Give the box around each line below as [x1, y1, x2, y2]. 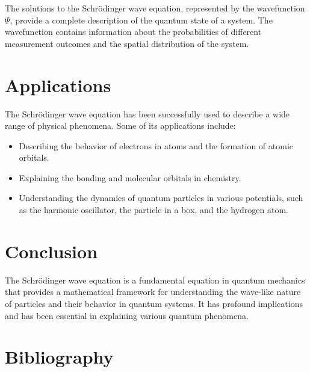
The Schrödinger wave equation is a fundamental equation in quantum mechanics [5, 273, 305, 286]
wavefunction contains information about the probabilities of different [5, 25, 262, 38]
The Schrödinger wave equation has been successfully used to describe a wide [5, 107, 290, 120]
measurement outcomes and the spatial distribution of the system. [5, 37, 249, 49]
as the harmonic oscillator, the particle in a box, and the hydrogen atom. [19, 203, 288, 216]
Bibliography [5, 344, 114, 369]
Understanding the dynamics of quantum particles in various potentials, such [19, 191, 303, 204]
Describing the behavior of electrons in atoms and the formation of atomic [19, 139, 293, 152]
